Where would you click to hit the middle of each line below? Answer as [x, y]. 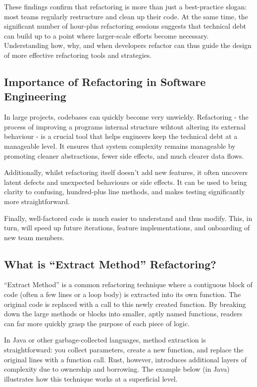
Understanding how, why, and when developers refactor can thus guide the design [128, 45]
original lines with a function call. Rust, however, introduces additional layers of [125, 359]
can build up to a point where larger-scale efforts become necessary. [106, 35]
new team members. [34, 237]
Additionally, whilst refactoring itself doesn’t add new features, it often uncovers [126, 172]
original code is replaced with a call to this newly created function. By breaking [125, 304]
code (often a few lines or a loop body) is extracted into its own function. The [123, 294]
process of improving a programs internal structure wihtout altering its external [125, 126]
